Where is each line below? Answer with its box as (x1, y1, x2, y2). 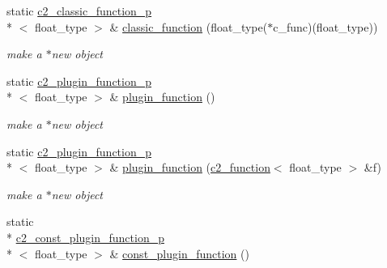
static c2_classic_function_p (6, 2, 152, 19)
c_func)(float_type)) (273, 18, 378, 35)
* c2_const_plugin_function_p (6, 228, 164, 245)
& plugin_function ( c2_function (109, 159, 270, 176)
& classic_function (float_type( (109, 18, 268, 35)
